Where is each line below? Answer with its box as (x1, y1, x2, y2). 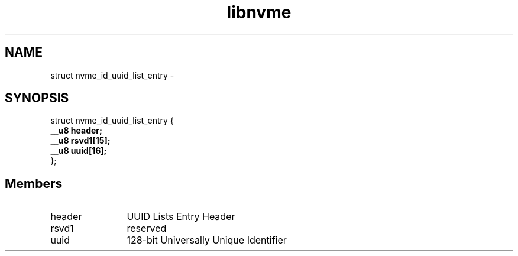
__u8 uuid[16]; (50, 145, 107, 156)
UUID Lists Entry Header (127, 210, 235, 223)
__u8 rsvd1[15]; (50, 135, 111, 146)
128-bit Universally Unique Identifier (127, 234, 287, 247)
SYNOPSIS (5, 90, 69, 106)
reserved (127, 222, 167, 235)
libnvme (226, 2, 292, 22)
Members (5, 176, 63, 191)
